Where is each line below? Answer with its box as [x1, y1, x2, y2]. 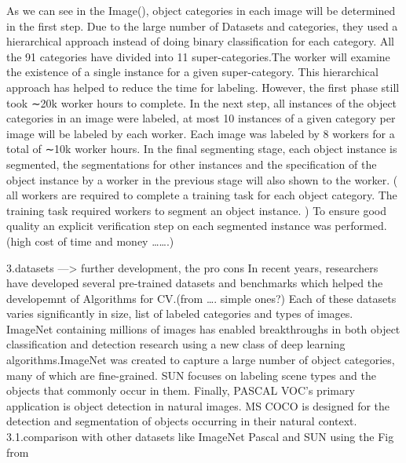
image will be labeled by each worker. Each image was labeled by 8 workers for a [6, 125, 395, 141]
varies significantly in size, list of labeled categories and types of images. [6, 305, 353, 322]
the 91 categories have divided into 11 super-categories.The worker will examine [6, 48, 390, 64]
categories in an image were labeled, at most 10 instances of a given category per [6, 110, 396, 126]
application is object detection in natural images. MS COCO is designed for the [6, 397, 390, 414]
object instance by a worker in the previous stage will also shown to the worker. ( [6, 171, 398, 188]
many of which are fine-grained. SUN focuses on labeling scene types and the [6, 366, 376, 383]
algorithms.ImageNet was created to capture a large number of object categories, [6, 352, 395, 368]
